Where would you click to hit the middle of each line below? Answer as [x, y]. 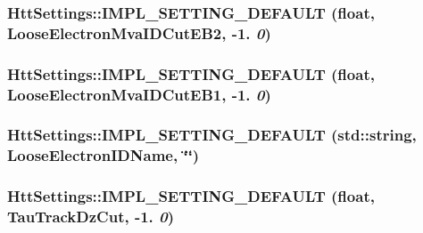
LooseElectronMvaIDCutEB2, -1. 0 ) [139, 32]
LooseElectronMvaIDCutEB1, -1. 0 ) [139, 94]
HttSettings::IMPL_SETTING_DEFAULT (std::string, [212, 135]
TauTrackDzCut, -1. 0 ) [91, 217]
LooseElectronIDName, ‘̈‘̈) [104, 155]
